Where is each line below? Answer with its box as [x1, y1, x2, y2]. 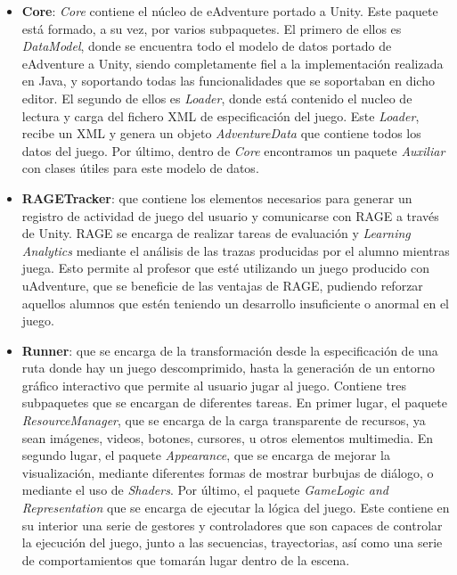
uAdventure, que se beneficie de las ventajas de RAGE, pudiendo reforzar [21, 275, 423, 294]
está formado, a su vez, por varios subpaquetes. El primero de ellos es [21, 19, 402, 37]
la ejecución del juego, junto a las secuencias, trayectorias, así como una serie [21, 533, 443, 552]
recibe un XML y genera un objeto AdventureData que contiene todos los [21, 124, 421, 143]
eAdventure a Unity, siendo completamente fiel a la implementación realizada [21, 53, 444, 72]
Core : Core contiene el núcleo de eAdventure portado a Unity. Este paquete [21, 2, 438, 20]
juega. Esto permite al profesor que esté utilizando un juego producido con [21, 259, 429, 277]
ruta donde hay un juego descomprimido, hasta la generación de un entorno [21, 358, 435, 377]
